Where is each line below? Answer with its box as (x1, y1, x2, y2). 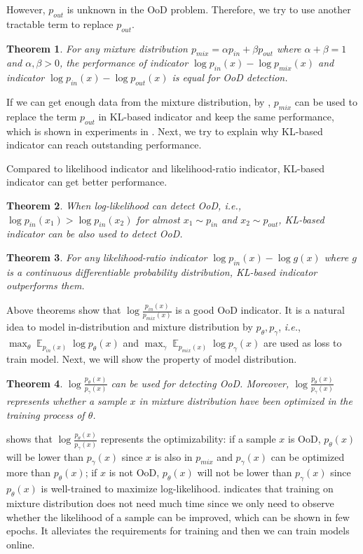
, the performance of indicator (60, 55, 189, 70)
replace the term (6, 109, 77, 123)
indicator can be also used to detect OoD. (6, 226, 183, 241)
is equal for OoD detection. (172, 70, 288, 85)
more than (6, 465, 51, 480)
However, (6, 2, 46, 16)
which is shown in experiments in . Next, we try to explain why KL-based (6, 123, 323, 138)
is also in (154, 449, 193, 464)
